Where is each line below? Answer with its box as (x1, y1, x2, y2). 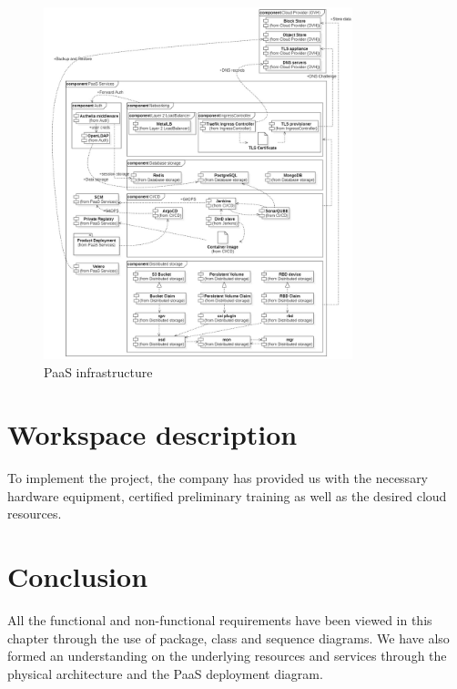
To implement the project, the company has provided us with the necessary (7, 468, 429, 488)
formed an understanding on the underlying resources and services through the (7, 646, 447, 665)
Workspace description (7, 416, 298, 453)
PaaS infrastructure (44, 362, 153, 381)
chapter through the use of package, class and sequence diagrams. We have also (7, 628, 450, 647)
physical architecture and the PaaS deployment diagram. (7, 663, 323, 683)
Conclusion (7, 558, 148, 595)
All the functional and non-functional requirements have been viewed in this (7, 611, 432, 630)
